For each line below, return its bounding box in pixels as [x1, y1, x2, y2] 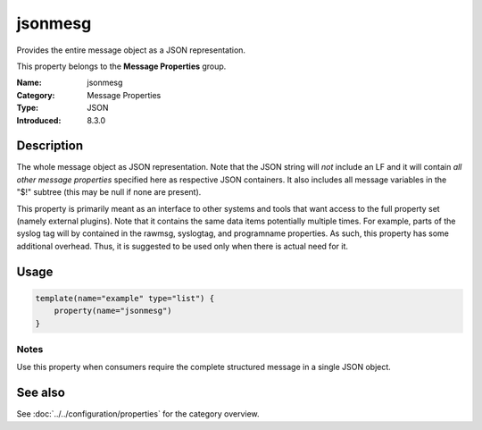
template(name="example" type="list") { [35, 293, 214, 303]
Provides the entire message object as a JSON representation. [16, 45, 245, 55]
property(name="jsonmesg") [54, 306, 173, 316]
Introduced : [16, 114, 62, 125]
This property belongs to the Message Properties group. [16, 61, 227, 72]
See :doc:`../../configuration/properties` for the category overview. [16, 409, 260, 419]
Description [16, 139, 84, 154]
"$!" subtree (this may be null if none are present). [16, 187, 202, 198]
